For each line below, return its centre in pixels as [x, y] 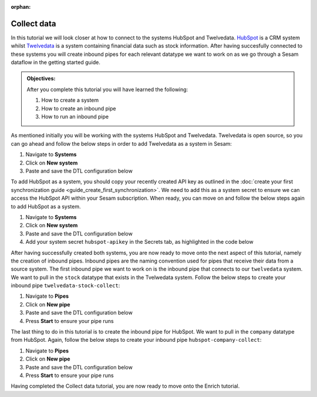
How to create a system [70, 100]
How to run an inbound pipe [75, 117]
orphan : [21, 7]
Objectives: [41, 79]
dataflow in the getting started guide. [56, 62]
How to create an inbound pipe [79, 108]
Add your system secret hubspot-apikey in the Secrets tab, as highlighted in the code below [139, 242]
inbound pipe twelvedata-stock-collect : [65, 285]
